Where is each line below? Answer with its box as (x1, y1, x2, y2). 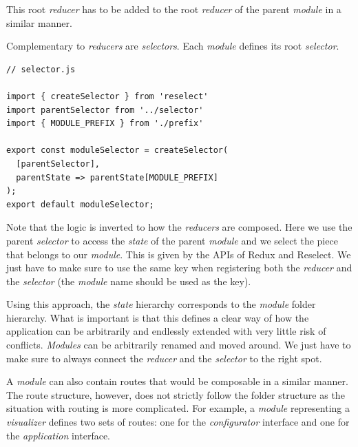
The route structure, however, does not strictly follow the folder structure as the (6, 387, 345, 402)
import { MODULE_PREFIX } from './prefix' (6, 118, 204, 129)
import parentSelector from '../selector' (6, 105, 204, 115)
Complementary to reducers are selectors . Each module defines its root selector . (6, 39, 339, 53)
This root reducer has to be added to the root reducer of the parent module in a (6, 2, 341, 16)
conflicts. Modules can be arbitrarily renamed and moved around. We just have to (6, 337, 351, 352)
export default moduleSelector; (6, 199, 154, 209)
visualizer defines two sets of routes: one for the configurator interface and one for (6, 415, 350, 429)
